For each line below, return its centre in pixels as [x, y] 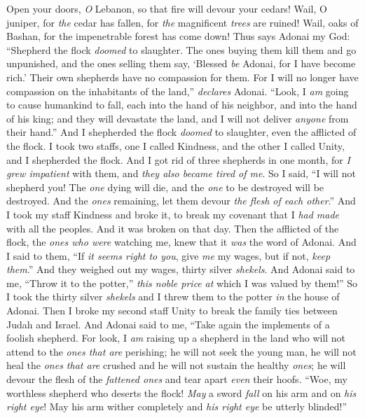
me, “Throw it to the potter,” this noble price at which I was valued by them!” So [182, 283]
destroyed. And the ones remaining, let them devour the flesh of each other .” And [181, 201]
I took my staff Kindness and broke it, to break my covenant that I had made [173, 214]
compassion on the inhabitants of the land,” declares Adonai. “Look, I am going [178, 91]
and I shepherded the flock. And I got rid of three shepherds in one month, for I [178, 159]
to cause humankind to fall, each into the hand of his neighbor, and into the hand [182, 105]
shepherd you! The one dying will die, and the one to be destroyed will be [165, 187]
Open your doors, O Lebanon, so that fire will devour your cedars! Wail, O [167, 8]
